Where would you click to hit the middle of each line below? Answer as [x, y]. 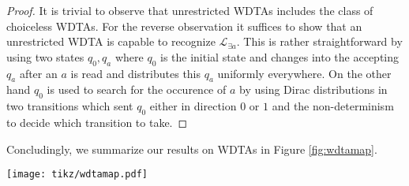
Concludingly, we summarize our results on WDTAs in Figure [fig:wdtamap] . [192, 149]
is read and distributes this [136, 73]
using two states [45, 56]
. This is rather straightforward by [319, 41]
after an [38, 73]
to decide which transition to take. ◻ [97, 122]
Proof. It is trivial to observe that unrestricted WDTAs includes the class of [190, 10]
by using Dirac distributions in [313, 89]
